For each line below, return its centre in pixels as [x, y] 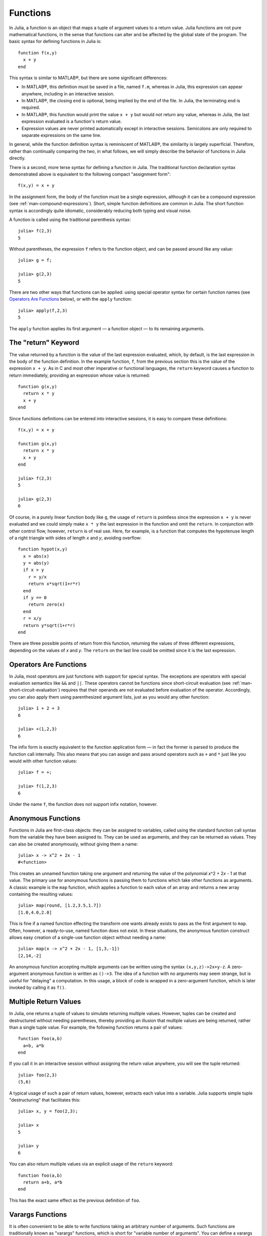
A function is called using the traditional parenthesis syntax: [70, 220]
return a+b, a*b [43, 1182]
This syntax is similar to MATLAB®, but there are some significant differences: [88, 78]
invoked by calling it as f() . [38, 988]
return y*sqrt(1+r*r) [49, 625]
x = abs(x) [36, 556]
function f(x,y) [38, 53]
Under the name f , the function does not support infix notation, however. [83, 804]
